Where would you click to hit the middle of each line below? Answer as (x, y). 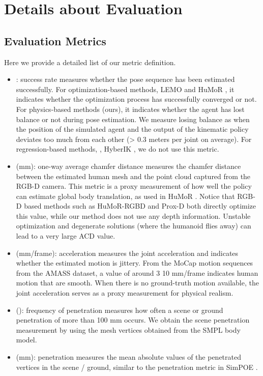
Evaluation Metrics (55, 40)
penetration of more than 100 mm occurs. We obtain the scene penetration (133, 320)
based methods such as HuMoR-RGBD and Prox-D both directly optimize (140, 206)
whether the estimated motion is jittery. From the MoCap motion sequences (135, 263)
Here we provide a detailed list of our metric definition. (90, 62)
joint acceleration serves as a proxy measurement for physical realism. (125, 293)
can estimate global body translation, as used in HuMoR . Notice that (125, 196)
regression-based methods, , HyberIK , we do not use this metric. (118, 149)
